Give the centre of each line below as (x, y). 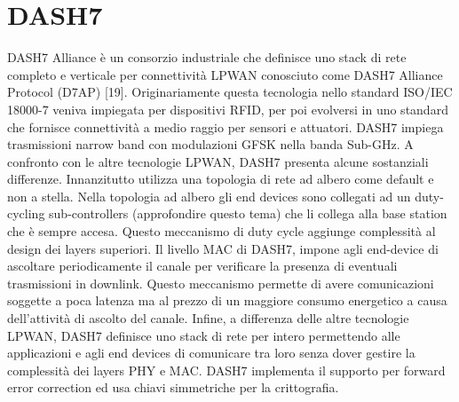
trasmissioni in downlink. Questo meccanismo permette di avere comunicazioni (221, 283)
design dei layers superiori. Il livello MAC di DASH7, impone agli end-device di (223, 248)
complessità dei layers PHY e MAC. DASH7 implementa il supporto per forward (226, 370)
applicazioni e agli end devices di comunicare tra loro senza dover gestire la (211, 353)
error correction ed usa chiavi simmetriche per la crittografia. (173, 387)
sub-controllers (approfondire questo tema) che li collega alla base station (248, 213)
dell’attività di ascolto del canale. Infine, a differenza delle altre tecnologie (208, 318)
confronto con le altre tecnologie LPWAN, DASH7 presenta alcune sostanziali (218, 161)
